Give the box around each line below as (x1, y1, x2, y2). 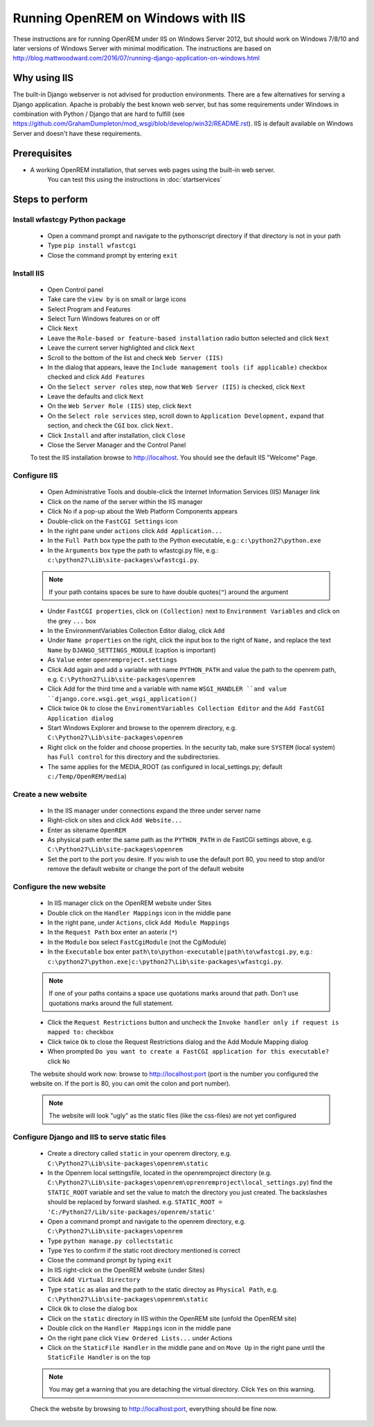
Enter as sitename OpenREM (47, 826, 126, 834)
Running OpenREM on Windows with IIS (12, 10, 246, 26)
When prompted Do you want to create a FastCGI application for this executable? (47, 1047, 329, 1056)
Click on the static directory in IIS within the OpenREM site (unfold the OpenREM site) (47, 1314, 297, 1322)
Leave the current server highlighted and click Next (47, 344, 195, 352)
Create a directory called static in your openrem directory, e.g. (47, 1149, 232, 1158)
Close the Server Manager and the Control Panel (47, 441, 186, 449)
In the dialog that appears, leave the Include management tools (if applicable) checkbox (47, 363, 328, 371)
